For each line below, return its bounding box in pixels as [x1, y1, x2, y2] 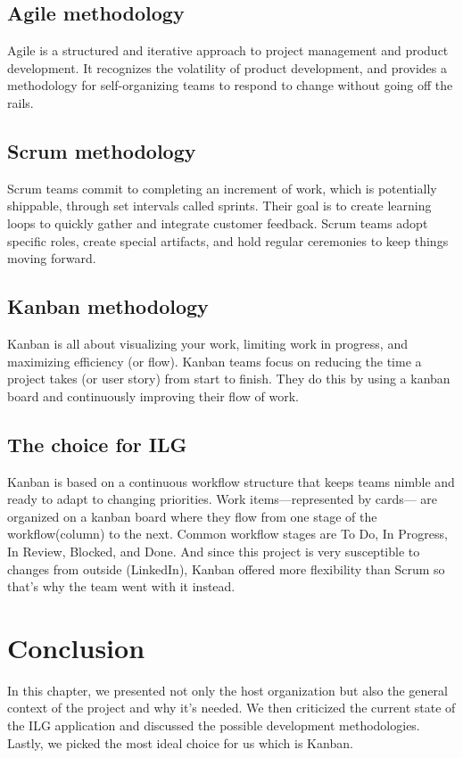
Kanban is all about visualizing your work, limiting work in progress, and [7, 334, 408, 352]
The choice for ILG [7, 430, 187, 457]
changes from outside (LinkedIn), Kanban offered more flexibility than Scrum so [7, 559, 445, 578]
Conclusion [7, 629, 145, 665]
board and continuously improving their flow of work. [7, 386, 299, 405]
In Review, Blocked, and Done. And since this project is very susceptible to [7, 541, 420, 560]
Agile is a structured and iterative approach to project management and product [7, 41, 449, 60]
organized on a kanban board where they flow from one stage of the [7, 507, 377, 525]
